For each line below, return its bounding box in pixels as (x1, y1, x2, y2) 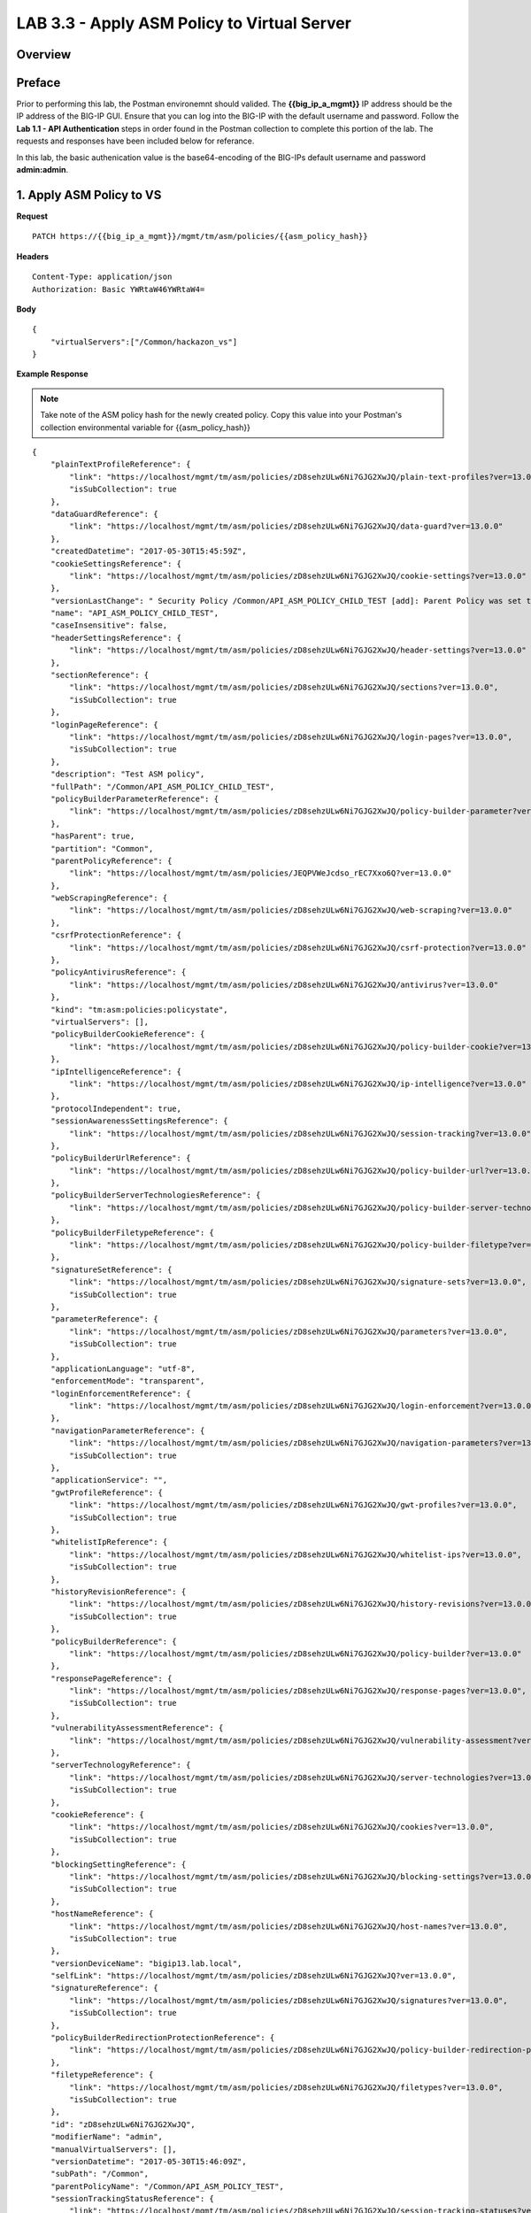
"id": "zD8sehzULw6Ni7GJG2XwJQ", (50, 2119, 196, 2129)
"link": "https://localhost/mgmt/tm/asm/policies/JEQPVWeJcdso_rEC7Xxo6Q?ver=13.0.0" (69, 868, 452, 878)
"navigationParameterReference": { (50, 1425, 205, 1436)
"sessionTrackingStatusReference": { (50, 2194, 214, 2204)
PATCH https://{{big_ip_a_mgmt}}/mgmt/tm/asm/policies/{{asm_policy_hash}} (32, 231, 368, 242)
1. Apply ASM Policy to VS (16, 187, 162, 203)
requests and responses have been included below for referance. (16, 135, 255, 146)
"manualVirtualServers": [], (50, 2144, 177, 2155)
